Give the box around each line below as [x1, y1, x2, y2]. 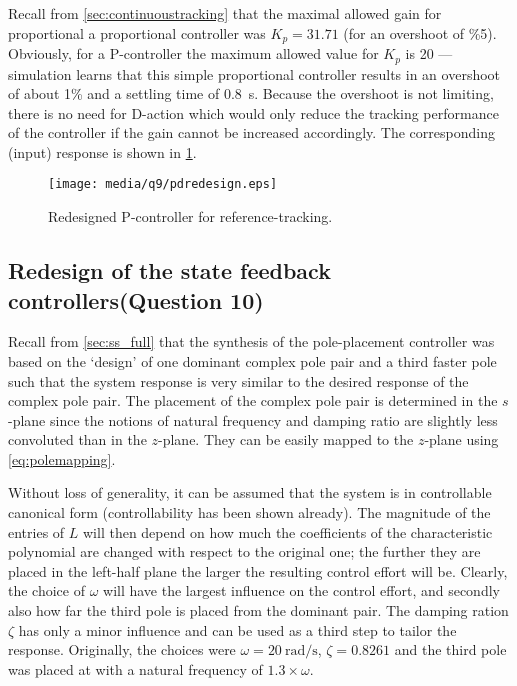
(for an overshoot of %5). [343, 22, 497, 43]
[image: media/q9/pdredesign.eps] [48, 177, 278, 192]
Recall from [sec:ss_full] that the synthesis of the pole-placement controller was [8, 331, 495, 352]
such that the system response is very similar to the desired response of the [8, 370, 469, 391]
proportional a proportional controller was [8, 22, 266, 43]
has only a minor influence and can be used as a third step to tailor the [18, 619, 457, 640]
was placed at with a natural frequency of [8, 658, 263, 679]
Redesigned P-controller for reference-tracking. [48, 206, 333, 227]
